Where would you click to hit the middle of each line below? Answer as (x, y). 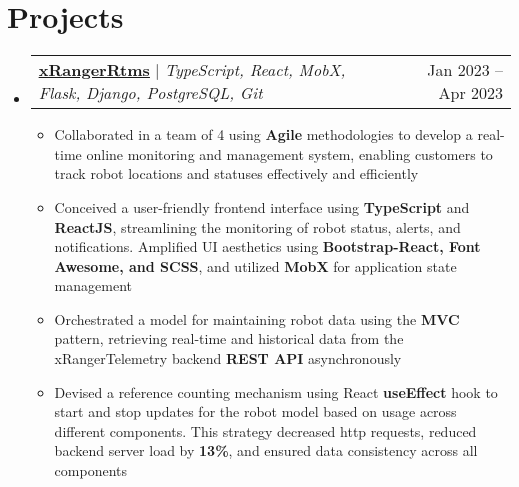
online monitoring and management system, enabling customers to (289, 153)
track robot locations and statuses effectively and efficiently (236, 173)
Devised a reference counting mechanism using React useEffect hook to (276, 391)
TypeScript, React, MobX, (255, 70)
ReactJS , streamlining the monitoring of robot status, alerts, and (257, 226)
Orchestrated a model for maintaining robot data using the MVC (257, 318)
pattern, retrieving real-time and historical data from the (229, 338)
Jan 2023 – (465, 70)
